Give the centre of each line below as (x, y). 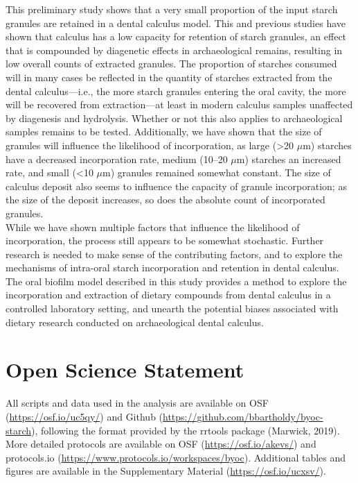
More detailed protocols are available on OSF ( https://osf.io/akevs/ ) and (161, 444)
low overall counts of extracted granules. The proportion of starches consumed (171, 63)
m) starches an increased (289, 159)
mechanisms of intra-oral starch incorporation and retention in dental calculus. (172, 268)
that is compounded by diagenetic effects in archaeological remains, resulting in (174, 50)
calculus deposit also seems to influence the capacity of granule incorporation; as (176, 186)
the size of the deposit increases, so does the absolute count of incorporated (165, 200)
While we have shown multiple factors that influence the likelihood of (153, 227)
